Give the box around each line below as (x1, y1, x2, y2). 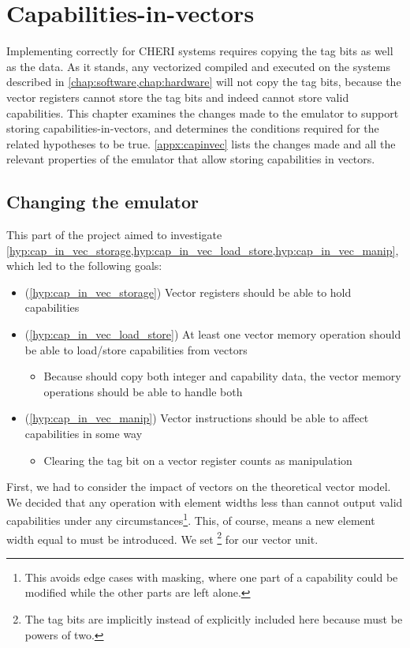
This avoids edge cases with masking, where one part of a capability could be (24, 568, 398, 585)
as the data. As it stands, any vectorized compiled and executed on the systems (6, 58, 391, 74)
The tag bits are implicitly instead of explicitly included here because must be (24, 611, 403, 627)
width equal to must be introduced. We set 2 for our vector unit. (6, 528, 319, 547)
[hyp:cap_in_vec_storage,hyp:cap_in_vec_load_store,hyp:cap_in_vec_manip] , (6, 242, 399, 258)
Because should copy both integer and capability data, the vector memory (43, 368, 401, 384)
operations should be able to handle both (43, 383, 243, 399)
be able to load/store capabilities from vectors (24, 341, 248, 358)
